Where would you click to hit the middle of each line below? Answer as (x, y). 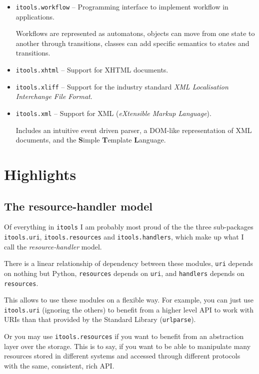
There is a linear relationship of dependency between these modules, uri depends (128, 263)
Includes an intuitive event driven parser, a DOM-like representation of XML (134, 130)
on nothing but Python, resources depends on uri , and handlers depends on (124, 273)
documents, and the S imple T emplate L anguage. (91, 140)
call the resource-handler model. (53, 246)
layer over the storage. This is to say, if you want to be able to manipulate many (127, 346)
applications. (35, 16)
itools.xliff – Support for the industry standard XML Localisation (122, 86)
